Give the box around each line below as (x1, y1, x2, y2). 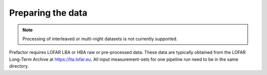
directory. (9, 63, 29, 69)
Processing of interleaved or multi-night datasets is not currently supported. (22, 36, 178, 42)
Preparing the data (9, 7, 88, 18)
